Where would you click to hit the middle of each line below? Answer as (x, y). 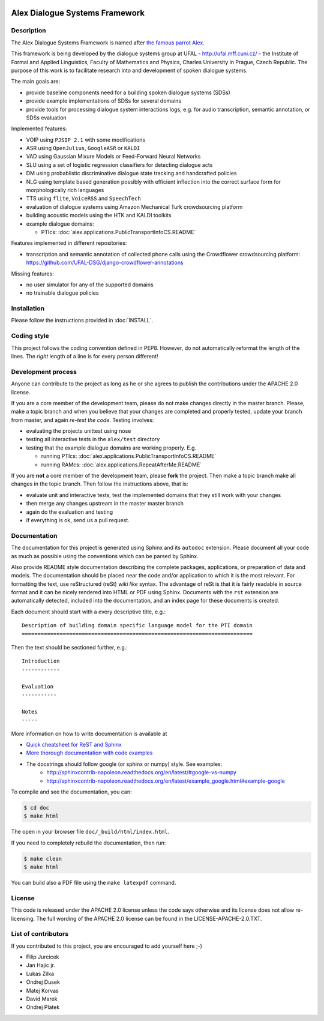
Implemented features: (39, 128)
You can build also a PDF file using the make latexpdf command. (94, 883)
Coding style (30, 336)
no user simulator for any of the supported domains (90, 285)
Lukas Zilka (40, 974)
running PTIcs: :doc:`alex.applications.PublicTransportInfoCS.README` (129, 456)
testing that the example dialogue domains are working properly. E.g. (111, 448)
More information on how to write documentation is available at (89, 733)
